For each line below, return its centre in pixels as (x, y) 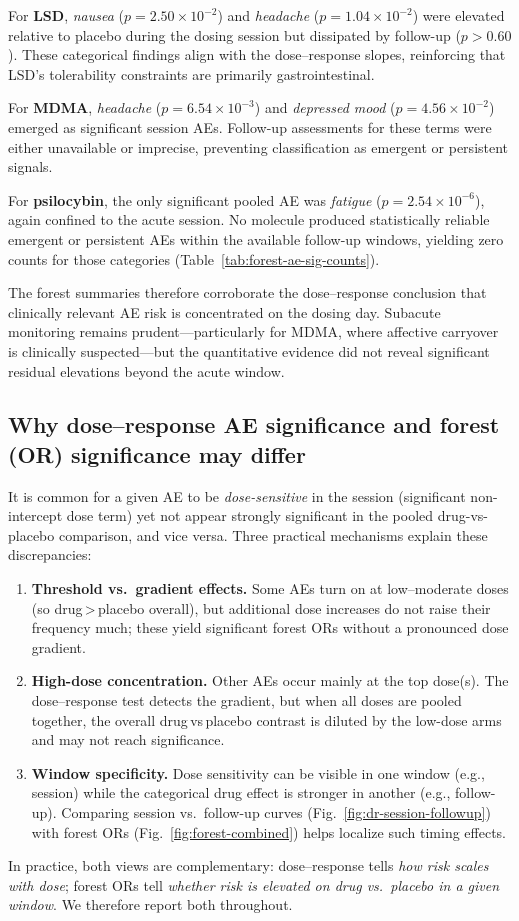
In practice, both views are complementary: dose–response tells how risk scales (248, 865)
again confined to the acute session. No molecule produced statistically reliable (249, 219)
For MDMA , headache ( (85, 107)
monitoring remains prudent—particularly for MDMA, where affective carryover (253, 331)
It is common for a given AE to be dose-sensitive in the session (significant (237, 495)
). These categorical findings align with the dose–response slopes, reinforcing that (257, 54)
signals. (30, 166)
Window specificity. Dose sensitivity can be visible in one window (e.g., (258, 772)
